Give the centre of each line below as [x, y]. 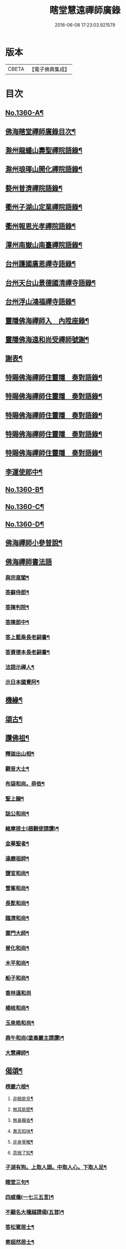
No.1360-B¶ [25, 490]
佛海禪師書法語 [29, 562]
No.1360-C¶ [25, 507]
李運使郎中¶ [24, 472]
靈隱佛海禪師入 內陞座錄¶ [47, 321]
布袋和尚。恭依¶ [25, 784]
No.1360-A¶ [25, 113]
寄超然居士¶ [20, 1242]
